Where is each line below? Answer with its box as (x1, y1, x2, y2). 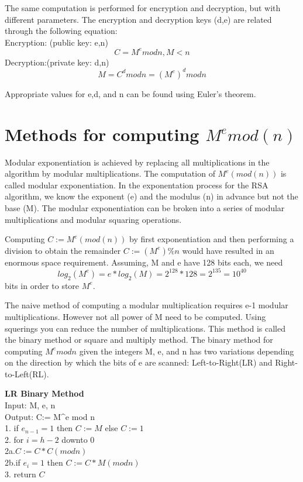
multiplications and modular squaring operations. (5, 213, 182, 225)
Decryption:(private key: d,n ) (5, 56, 109, 68)
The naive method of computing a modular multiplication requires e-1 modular (5, 299, 288, 311)
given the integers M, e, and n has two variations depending (79, 345, 294, 357)
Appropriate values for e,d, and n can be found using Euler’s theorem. (5, 87, 256, 99)
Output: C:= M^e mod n (5, 410, 95, 422)
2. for (5, 433, 24, 445)
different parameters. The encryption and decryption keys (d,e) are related (5, 13, 272, 25)
